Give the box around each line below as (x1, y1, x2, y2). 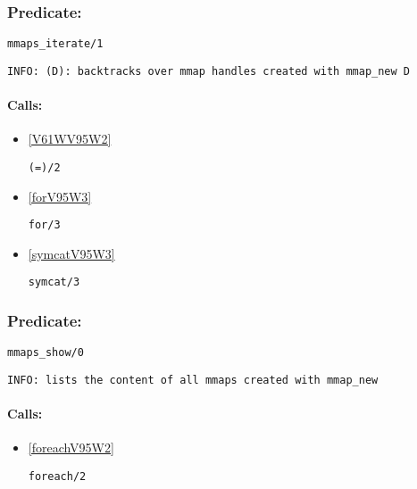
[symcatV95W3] (28, 244, 115, 262)
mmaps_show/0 (7, 346, 84, 360)
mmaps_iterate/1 (7, 37, 104, 51)
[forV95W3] (28, 186, 92, 205)
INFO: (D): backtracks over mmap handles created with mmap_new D (7, 64, 411, 78)
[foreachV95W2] (28, 438, 114, 457)
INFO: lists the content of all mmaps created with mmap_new (7, 373, 379, 386)
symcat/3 (28, 276, 80, 289)
